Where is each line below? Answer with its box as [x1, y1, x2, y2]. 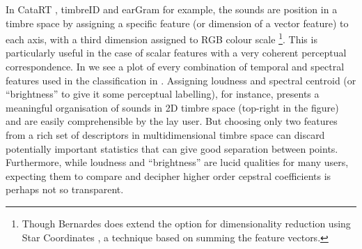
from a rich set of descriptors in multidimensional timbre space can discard [6, 128, 325, 142]
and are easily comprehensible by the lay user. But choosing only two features [6, 114, 338, 128]
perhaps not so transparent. [6, 182, 124, 197]
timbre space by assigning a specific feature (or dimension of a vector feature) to [6, 15, 349, 30]
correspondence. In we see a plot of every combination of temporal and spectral [6, 59, 345, 74]
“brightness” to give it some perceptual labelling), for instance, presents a [6, 86, 320, 101]
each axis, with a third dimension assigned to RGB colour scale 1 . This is [6, 30, 317, 46]
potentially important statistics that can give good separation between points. [6, 141, 338, 156]
